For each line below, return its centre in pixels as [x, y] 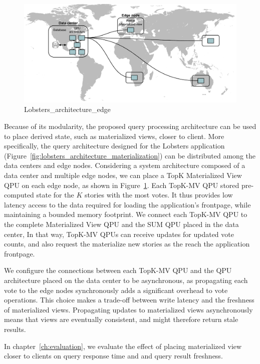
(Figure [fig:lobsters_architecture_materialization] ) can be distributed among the [130, 155]
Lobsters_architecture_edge [67, 109]
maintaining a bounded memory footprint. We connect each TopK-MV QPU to [126, 214]
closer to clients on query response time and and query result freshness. [113, 356]
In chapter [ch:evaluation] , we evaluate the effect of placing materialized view [123, 346]
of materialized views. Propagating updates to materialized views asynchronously [128, 309]
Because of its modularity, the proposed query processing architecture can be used [130, 126]
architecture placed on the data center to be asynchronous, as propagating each [126, 280]
